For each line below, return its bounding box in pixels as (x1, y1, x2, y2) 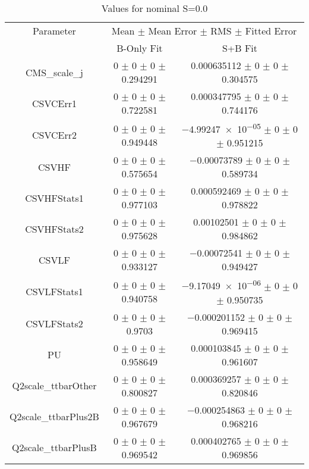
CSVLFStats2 (26, 317, 83, 331)
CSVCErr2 (31, 128, 77, 142)
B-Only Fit (116, 41, 163, 55)
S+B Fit (222, 41, 258, 55)
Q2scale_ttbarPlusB (12, 440, 97, 455)
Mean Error (148, 24, 197, 37)
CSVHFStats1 (25, 190, 84, 205)
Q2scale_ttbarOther (12, 379, 97, 393)
